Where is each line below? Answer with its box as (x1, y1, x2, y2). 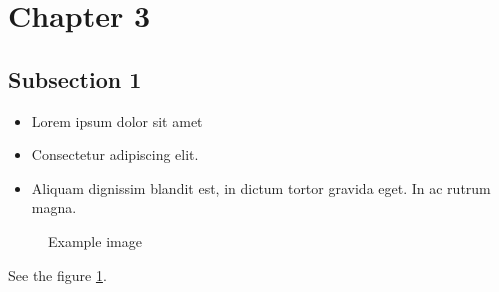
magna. (31, 197, 77, 218)
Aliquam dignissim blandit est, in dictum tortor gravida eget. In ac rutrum (31, 177, 491, 198)
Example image (48, 230, 142, 251)
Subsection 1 (8, 63, 142, 94)
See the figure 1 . (8, 264, 107, 285)
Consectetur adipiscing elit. (31, 144, 199, 165)
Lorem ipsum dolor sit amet (31, 110, 203, 131)
